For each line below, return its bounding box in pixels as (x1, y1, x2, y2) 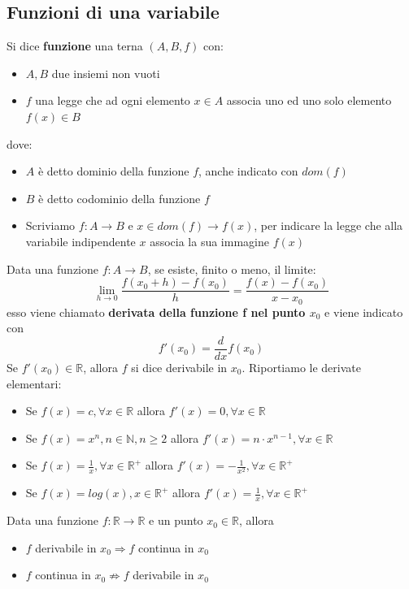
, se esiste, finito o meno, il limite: (147, 260, 316, 277)
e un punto (149, 512, 203, 529)
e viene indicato (324, 303, 403, 320)
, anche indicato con (198, 162, 298, 180)
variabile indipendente (25, 232, 136, 249)
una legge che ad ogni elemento (35, 92, 190, 109)
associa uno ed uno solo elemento (226, 92, 392, 109)
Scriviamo (25, 217, 76, 234)
